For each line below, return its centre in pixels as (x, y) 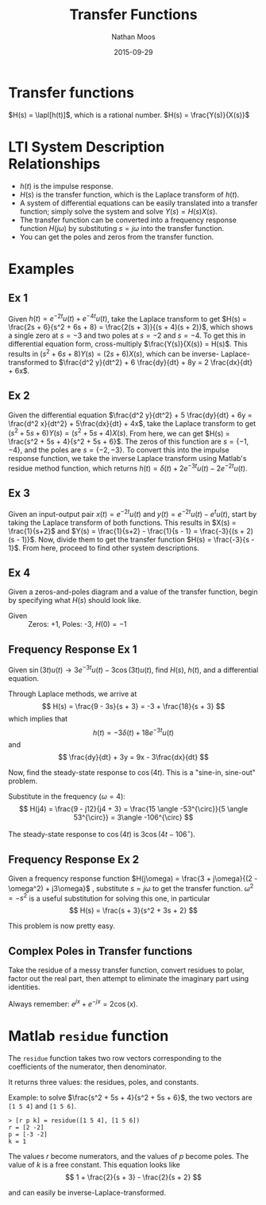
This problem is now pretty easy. (62, 926)
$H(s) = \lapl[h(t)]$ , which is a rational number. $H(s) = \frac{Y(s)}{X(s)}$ (129, 115)
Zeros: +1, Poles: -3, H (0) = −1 (77, 624)
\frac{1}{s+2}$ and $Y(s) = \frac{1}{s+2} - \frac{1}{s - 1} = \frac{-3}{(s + (126, 530)
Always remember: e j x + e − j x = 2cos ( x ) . (73, 1003)
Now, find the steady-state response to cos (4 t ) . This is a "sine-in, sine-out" (132, 773)
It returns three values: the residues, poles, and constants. (104, 1082)
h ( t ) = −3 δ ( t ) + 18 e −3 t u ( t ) (133, 732)
